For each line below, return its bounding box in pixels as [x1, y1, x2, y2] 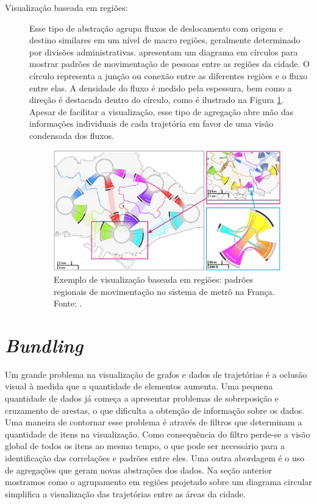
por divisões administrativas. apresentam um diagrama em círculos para [29, 45, 298, 58]
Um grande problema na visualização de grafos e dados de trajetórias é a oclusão [5, 367, 307, 380]
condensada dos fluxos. [29, 129, 115, 141]
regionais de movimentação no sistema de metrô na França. [54, 285, 275, 297]
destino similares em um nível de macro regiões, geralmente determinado [29, 34, 301, 46]
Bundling [5, 332, 84, 358]
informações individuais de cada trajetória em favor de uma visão [29, 117, 274, 130]
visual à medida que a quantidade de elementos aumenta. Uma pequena [5, 380, 273, 392]
